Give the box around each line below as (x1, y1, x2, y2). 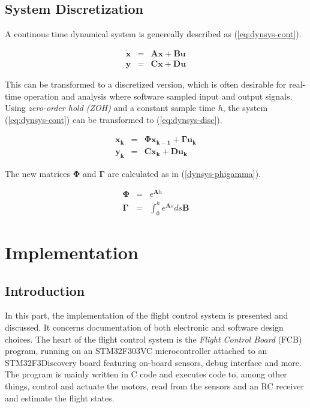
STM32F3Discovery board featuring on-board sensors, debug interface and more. (5, 356, 302, 368)
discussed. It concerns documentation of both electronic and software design (5, 320, 284, 333)
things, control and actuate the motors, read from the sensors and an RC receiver (5, 379, 304, 392)
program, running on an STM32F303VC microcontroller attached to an (5, 344, 267, 357)
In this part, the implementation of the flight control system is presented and (5, 309, 288, 322)
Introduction (5, 281, 85, 299)
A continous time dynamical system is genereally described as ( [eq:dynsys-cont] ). (5, 28, 302, 40)
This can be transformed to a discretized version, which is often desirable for (5, 78, 287, 91)
